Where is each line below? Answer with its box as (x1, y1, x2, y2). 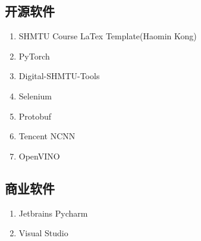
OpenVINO (18, 149, 60, 162)
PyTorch (18, 49, 50, 62)
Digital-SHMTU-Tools (18, 70, 100, 82)
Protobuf (18, 109, 52, 122)
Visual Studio (18, 227, 68, 239)
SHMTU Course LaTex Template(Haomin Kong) (18, 30, 197, 42)
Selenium (18, 89, 52, 102)
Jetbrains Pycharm (18, 206, 88, 219)
